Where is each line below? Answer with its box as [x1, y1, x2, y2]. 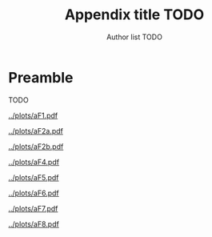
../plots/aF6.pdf [8, 188, 60, 198]
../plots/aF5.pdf [8, 172, 59, 182]
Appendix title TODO [64, 6, 205, 24]
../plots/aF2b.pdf [8, 142, 64, 151]
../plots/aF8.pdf [8, 219, 60, 229]
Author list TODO [106, 32, 162, 42]
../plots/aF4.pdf [8, 157, 60, 167]
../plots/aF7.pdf [8, 203, 58, 213]
